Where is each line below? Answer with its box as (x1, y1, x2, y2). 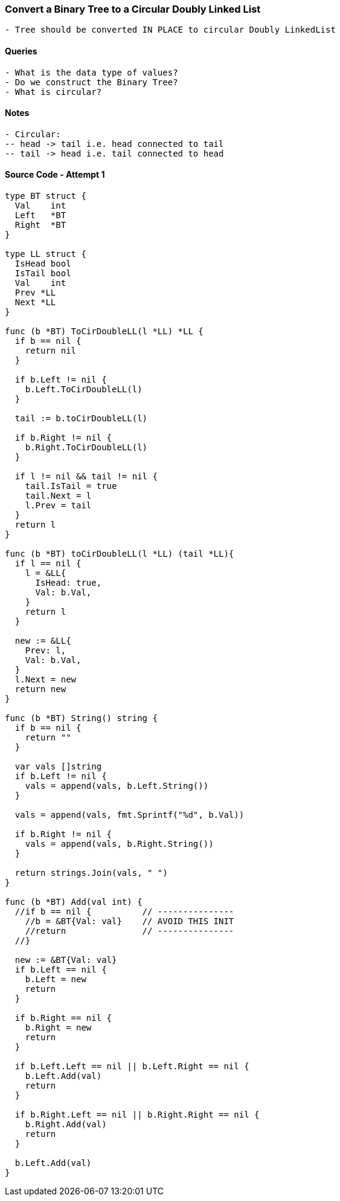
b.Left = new (25, 974, 86, 985)
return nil (25, 346, 77, 356)
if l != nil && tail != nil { (14, 471, 158, 482)
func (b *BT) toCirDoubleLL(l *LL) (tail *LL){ (5, 549, 234, 559)
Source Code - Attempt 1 (5, 169, 105, 180)
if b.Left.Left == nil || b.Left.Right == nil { (14, 1061, 249, 1072)
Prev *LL (14, 288, 56, 298)
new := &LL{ (14, 636, 71, 646)
